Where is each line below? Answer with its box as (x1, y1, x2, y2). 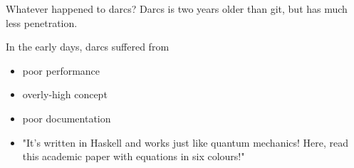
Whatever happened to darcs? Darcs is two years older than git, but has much (6, 1, 348, 16)
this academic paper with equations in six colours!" (22, 149, 245, 164)
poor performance (22, 63, 100, 78)
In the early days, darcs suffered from (6, 39, 170, 54)
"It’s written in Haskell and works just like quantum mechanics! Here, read (22, 135, 349, 149)
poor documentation (22, 110, 111, 125)
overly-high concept (22, 87, 108, 102)
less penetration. (6, 15, 78, 30)
